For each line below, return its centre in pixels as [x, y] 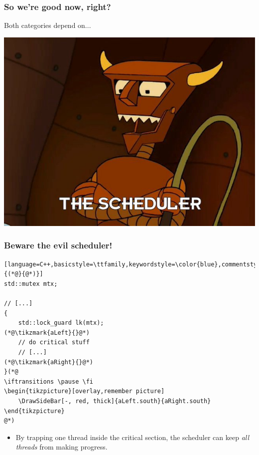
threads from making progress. [62, 447]
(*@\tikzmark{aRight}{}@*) [49, 362]
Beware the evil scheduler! [58, 245]
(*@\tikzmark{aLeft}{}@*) [47, 333]
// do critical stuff [54, 342]
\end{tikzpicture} [34, 411]
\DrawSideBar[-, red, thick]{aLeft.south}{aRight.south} [115, 401]
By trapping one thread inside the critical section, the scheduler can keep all [132, 437]
